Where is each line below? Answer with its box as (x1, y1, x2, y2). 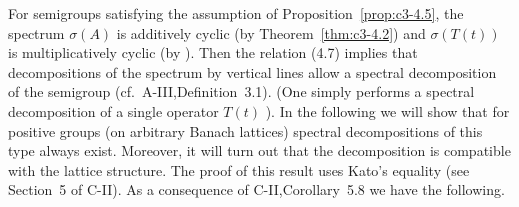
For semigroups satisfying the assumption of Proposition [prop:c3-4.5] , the (8, 3, 464, 23)
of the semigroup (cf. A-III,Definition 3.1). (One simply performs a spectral (8, 81, 475, 102)
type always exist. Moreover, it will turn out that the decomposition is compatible (8, 140, 511, 161)
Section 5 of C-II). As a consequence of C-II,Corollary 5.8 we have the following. (8, 179, 505, 200)
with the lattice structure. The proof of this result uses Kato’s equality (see (8, 159, 470, 180)
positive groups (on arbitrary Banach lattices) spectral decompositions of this (8, 120, 483, 141)
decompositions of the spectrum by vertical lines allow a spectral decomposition (8, 61, 497, 82)
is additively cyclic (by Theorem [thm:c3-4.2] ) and (116, 22, 426, 43)
